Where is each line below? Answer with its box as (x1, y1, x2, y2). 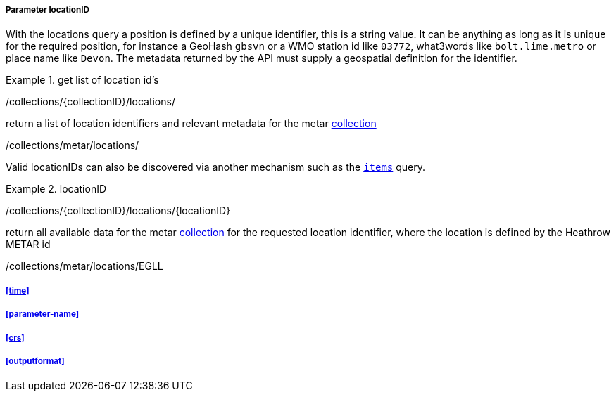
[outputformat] (6, 356, 65, 366)
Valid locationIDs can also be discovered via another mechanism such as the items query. (6, 161, 426, 174)
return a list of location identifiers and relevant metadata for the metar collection (6, 117, 377, 130)
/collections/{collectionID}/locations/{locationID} (6, 204, 231, 217)
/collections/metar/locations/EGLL (6, 260, 163, 273)
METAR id (6, 238, 51, 251)
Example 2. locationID (6, 183, 107, 195)
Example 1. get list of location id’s (6, 74, 159, 86)
